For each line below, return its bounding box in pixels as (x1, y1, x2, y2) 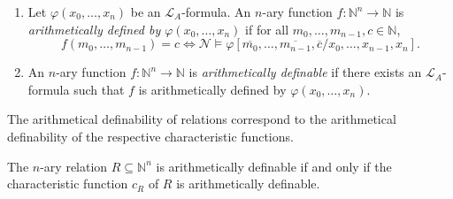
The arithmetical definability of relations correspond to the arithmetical (7, 110, 396, 128)
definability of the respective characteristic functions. (7, 126, 294, 145)
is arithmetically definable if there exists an (188, 63, 422, 81)
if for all (245, 19, 289, 38)
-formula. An (181, 3, 251, 20)
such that (73, 80, 125, 98)
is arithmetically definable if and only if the (156, 157, 392, 175)
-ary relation (40, 157, 108, 175)
